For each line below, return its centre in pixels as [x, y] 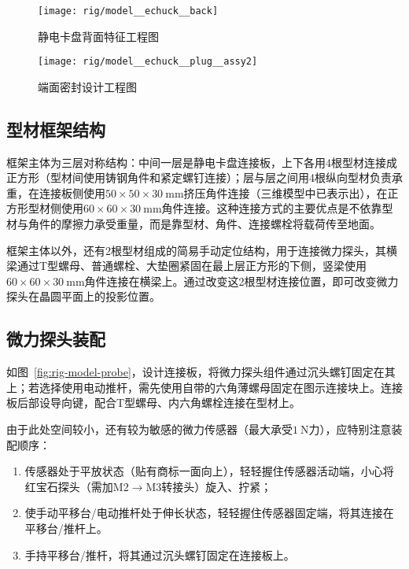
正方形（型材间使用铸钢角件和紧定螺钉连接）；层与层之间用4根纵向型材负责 [199, 177]
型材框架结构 [56, 129]
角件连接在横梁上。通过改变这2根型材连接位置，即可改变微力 [241, 281]
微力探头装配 [56, 339]
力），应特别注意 [350, 429]
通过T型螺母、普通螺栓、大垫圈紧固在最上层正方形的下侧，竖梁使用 [192, 266]
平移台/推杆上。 [66, 528]
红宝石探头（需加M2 [77, 486]
